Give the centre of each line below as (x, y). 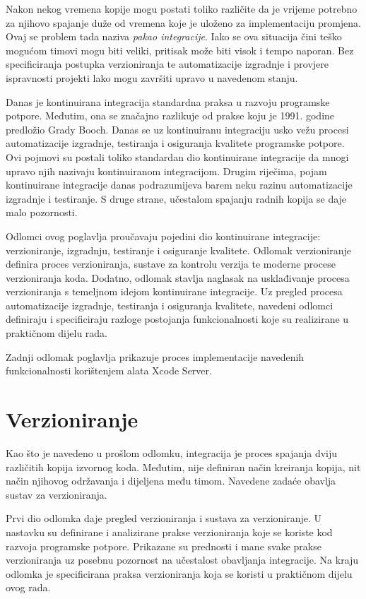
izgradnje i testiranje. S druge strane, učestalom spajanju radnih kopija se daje (176, 198)
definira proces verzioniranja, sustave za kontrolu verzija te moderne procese (171, 264)
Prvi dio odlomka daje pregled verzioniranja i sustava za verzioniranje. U (164, 518)
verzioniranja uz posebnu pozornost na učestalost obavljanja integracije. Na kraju (182, 560)
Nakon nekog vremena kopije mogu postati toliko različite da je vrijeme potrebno (182, 8)
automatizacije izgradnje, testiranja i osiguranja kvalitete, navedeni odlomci (170, 305)
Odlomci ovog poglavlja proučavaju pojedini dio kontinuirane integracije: (163, 236)
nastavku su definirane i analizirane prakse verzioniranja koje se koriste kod (169, 532)
